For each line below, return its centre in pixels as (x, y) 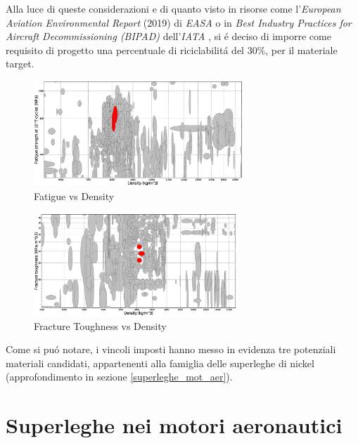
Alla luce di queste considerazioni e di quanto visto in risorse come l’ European (173, 8)
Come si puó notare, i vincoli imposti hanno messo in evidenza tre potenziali (171, 349)
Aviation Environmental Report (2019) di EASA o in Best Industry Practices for (179, 22)
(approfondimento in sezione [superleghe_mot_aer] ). (119, 377)
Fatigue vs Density (74, 196)
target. (20, 64)
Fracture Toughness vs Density (100, 325)
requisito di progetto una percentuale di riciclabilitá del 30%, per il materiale (172, 49)
